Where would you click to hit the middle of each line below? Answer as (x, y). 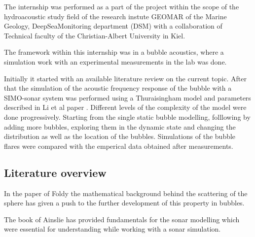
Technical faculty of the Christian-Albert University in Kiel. (95, 35)
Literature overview (55, 172)
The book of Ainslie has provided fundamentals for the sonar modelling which (122, 219)
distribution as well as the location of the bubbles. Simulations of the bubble (120, 136)
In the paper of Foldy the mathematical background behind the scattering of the (126, 193)
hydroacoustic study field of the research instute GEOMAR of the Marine (115, 16)
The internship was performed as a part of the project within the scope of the (122, 6)
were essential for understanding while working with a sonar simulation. (112, 229)
